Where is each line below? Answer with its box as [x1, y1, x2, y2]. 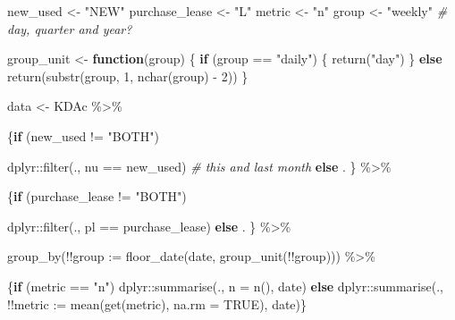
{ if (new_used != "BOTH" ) [7, 126, 159, 145]
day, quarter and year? [7, 19, 132, 38]
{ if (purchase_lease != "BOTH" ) [7, 187, 187, 206]
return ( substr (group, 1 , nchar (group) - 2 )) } [7, 66, 249, 85]
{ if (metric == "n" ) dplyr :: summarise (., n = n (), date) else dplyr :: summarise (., [7, 276, 443, 295]
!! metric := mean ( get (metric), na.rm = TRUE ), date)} [7, 294, 308, 313]
